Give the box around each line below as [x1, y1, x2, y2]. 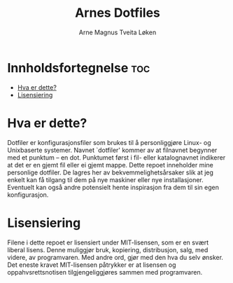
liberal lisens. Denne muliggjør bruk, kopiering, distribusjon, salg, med [7, 245, 209, 254]
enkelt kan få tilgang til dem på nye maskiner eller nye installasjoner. [7, 175, 204, 184]
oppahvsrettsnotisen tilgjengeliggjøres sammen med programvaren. [7, 268, 203, 276]
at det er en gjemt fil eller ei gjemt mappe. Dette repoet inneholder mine [7, 160, 213, 169]
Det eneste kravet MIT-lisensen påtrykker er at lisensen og [7, 261, 176, 269]
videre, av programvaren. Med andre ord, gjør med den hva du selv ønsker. [7, 253, 224, 261]
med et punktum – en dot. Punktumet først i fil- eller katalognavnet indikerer [7, 153, 226, 162]
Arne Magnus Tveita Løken [78, 28, 157, 36]
